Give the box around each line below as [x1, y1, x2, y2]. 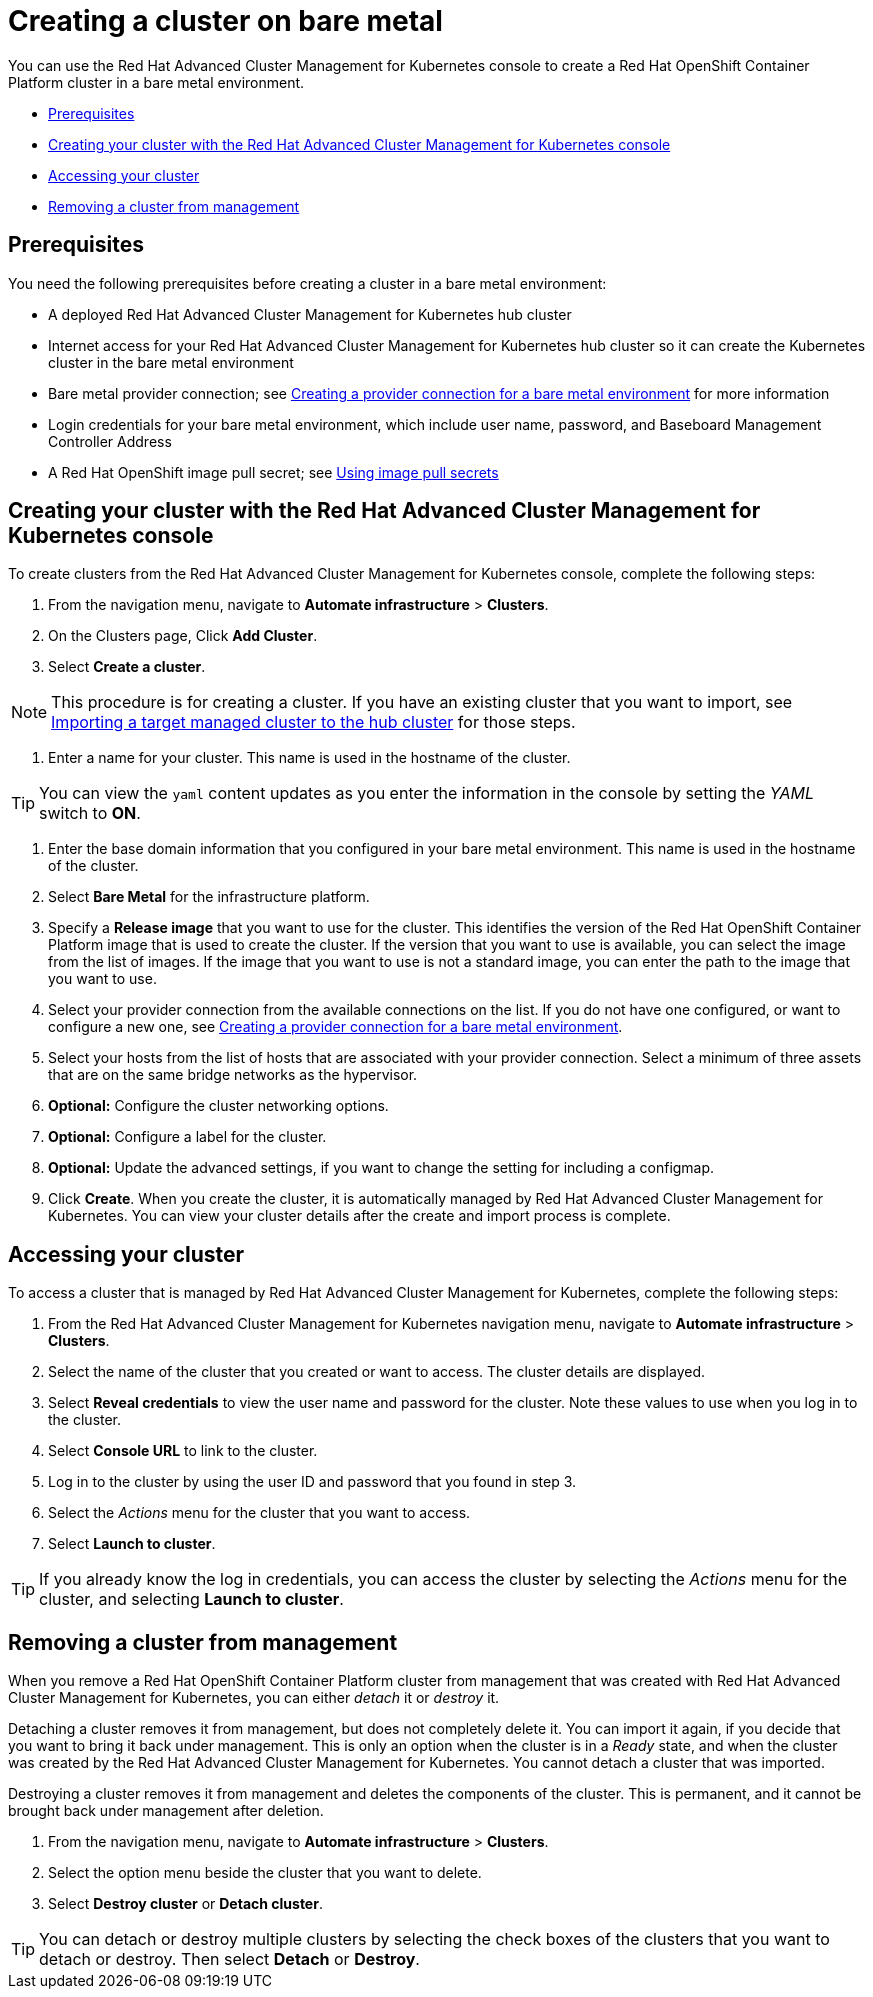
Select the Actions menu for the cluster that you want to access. [48, 1504, 471, 1522]
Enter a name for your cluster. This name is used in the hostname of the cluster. [48, 749, 571, 767]
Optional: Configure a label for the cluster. [48, 1128, 327, 1146]
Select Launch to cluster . [48, 1535, 216, 1553]
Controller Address [48, 432, 172, 450]
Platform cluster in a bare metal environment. [8, 73, 305, 91]
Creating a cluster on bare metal [8, 4, 443, 38]
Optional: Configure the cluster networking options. [48, 1097, 389, 1115]
